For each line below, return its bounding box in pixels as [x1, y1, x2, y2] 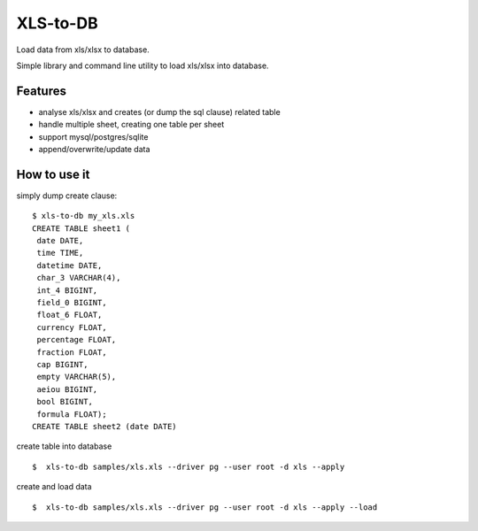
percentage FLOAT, [36, 335, 117, 345]
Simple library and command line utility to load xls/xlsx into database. [16, 60, 269, 71]
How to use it [16, 166, 90, 181]
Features [16, 83, 66, 98]
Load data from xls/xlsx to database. [16, 44, 150, 55]
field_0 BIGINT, [36, 297, 107, 308]
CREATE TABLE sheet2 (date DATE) [32, 421, 177, 431]
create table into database [16, 441, 112, 451]
